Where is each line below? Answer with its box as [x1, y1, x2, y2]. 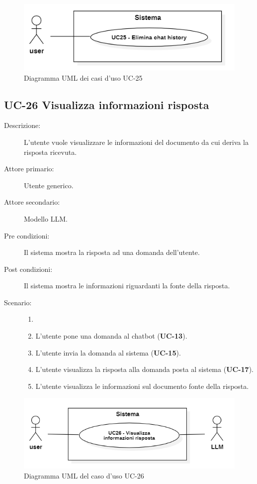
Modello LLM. [24, 213, 68, 224]
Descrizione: [4, 120, 41, 130]
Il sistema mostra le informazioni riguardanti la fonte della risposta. [24, 280, 230, 291]
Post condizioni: [4, 263, 53, 274]
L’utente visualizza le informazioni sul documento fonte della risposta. [35, 380, 249, 391]
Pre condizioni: [4, 230, 50, 241]
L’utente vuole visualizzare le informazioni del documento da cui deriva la [24, 136, 249, 147]
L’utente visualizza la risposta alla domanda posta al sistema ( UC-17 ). [35, 364, 254, 374]
